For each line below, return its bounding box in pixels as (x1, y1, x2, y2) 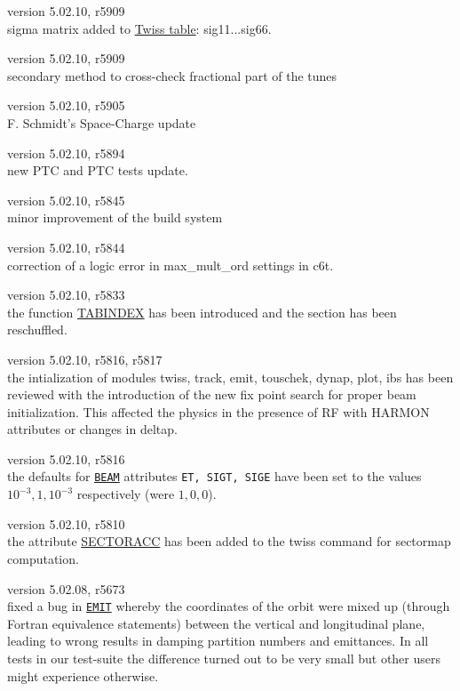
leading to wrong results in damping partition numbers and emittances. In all (7, 631, 429, 650)
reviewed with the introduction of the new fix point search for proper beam (7, 385, 416, 404)
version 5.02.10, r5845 (7, 190, 125, 209)
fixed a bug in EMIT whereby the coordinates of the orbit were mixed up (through (7, 597, 450, 615)
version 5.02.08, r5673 (7, 579, 125, 598)
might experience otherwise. (7, 666, 159, 685)
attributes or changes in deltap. (7, 420, 178, 438)
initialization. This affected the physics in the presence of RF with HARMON (7, 402, 430, 421)
